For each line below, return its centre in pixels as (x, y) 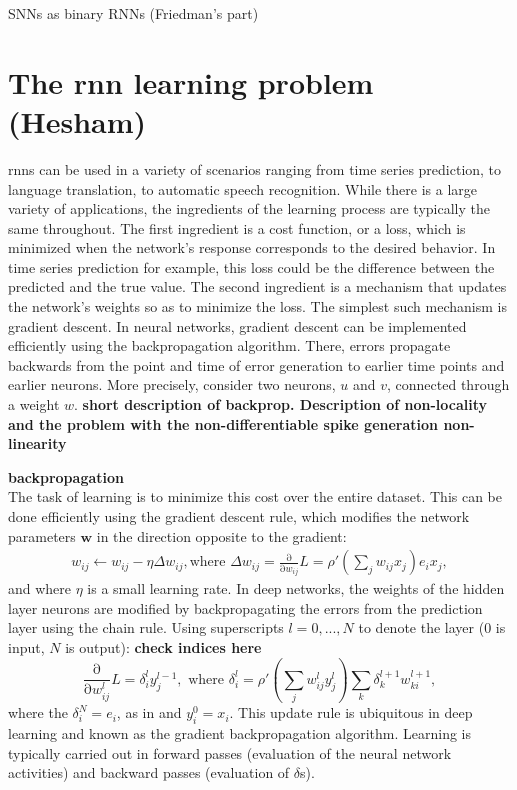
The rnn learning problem (191, 81)
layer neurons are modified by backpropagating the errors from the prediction (245, 607)
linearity (37, 443)
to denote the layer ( (421, 627)
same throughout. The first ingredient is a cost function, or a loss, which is (237, 227)
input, (26, 647)
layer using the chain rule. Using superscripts (146, 627)
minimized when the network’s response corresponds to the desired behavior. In (252, 247)
